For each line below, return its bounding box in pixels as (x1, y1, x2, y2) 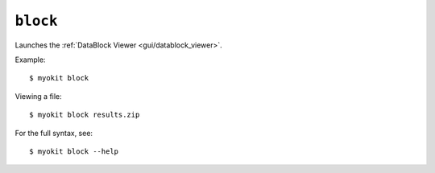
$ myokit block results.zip (29, 110, 140, 120)
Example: (14, 55, 46, 64)
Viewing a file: (14, 91, 62, 101)
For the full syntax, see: (14, 128, 93, 138)
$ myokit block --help (29, 146, 119, 156)
